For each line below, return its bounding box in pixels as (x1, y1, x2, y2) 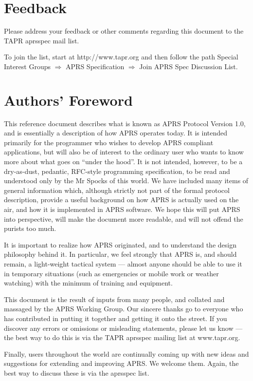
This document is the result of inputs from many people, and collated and (4, 294, 225, 304)
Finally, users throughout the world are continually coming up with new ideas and (4, 348, 249, 359)
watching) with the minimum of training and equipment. (4, 278, 173, 288)
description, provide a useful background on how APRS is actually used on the (4, 194, 239, 205)
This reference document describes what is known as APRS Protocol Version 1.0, (4, 118, 246, 128)
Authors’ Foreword (4, 90, 133, 110)
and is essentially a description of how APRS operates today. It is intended (4, 128, 228, 138)
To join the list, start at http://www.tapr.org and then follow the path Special (4, 52, 238, 62)
